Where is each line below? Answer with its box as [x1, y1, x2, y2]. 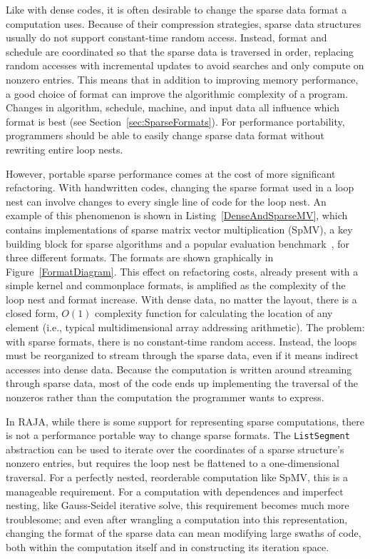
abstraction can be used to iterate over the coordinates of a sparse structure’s [6, 441, 344, 456]
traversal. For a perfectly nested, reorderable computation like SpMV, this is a [6, 470, 348, 485]
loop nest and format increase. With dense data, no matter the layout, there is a [6, 291, 357, 306]
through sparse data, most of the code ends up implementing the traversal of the [6, 376, 359, 391]
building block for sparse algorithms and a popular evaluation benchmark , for [6, 236, 349, 251]
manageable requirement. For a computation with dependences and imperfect [6, 483, 344, 498]
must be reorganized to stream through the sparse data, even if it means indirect [6, 348, 359, 363]
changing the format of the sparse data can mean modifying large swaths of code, [6, 525, 361, 540]
